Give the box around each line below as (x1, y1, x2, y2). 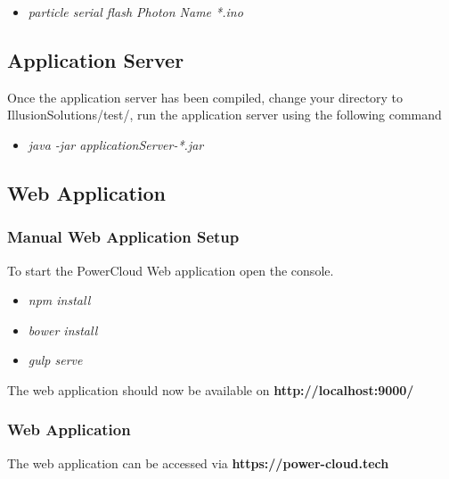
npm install (28, 291, 91, 310)
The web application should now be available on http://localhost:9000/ (7, 380, 414, 399)
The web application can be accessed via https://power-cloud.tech (7, 453, 389, 472)
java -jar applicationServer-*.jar (28, 135, 204, 153)
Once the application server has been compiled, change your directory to (7, 87, 404, 106)
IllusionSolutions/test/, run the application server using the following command (7, 105, 442, 124)
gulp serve (28, 351, 83, 369)
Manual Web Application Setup (7, 226, 240, 248)
